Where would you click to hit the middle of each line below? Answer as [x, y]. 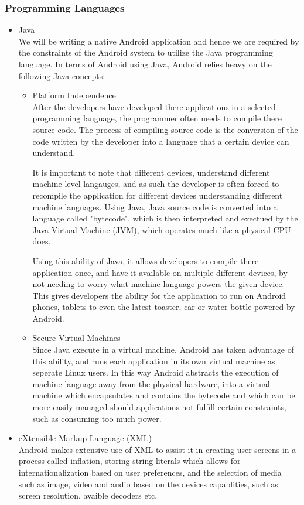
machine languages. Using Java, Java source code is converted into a [155, 207]
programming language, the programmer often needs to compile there [157, 118]
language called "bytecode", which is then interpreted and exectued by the [165, 218]
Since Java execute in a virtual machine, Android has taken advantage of [163, 349]
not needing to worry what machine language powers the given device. [158, 284]
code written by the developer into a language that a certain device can [161, 141]
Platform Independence [74, 95]
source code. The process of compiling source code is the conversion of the [165, 129]
